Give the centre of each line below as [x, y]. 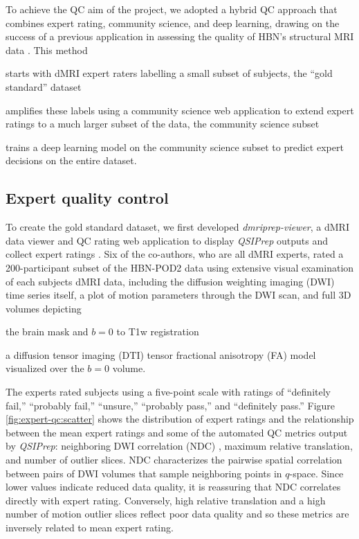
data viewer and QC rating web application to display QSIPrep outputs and [167, 240]
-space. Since [316, 473]
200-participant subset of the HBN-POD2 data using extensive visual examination [180, 267]
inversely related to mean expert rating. [90, 528]
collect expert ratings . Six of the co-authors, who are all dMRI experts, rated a [175, 254]
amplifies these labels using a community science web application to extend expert [180, 110]
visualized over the [45, 368]
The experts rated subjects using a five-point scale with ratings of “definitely [168, 392]
